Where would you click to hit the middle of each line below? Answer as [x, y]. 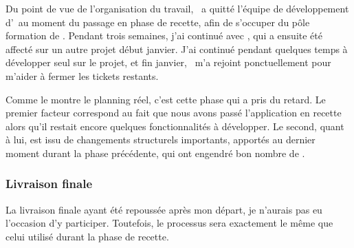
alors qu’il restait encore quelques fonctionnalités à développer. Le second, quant [175, 126]
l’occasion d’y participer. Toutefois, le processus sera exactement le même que [169, 223]
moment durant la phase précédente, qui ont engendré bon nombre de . [155, 153]
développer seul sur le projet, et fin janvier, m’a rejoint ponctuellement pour [168, 62]
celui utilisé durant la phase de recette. [87, 236]
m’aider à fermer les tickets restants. [82, 75]
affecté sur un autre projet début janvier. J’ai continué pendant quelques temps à [177, 49]
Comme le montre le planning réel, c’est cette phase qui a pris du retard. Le [166, 99]
